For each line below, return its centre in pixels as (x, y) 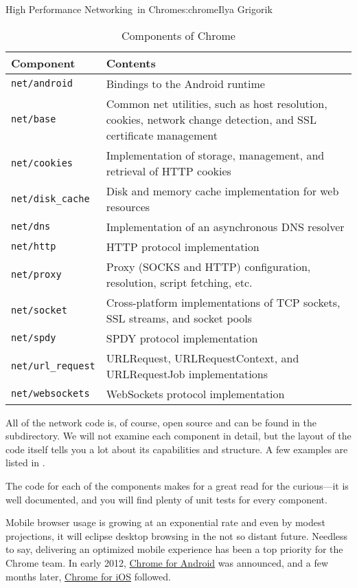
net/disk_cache (50, 198)
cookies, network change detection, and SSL (211, 119)
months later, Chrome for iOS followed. (88, 576)
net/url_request (53, 366)
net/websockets (50, 394)
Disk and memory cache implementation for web (222, 190)
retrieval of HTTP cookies (169, 171)
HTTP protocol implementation (183, 246)
